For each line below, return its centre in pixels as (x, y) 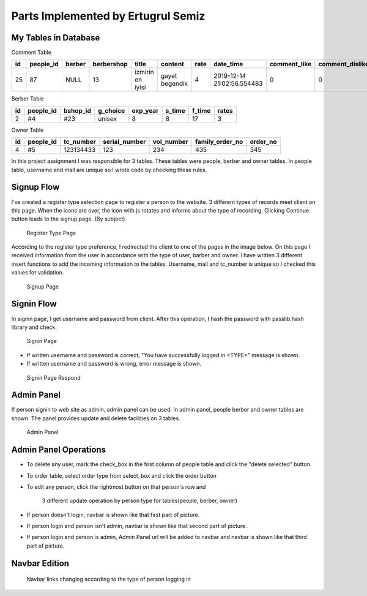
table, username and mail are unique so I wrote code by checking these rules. (109, 170)
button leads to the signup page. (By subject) (68, 219)
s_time (176, 110)
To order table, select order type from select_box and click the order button (122, 475)
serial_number (124, 142)
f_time (201, 110)
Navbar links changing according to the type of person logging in (109, 579)
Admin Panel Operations (59, 450)
